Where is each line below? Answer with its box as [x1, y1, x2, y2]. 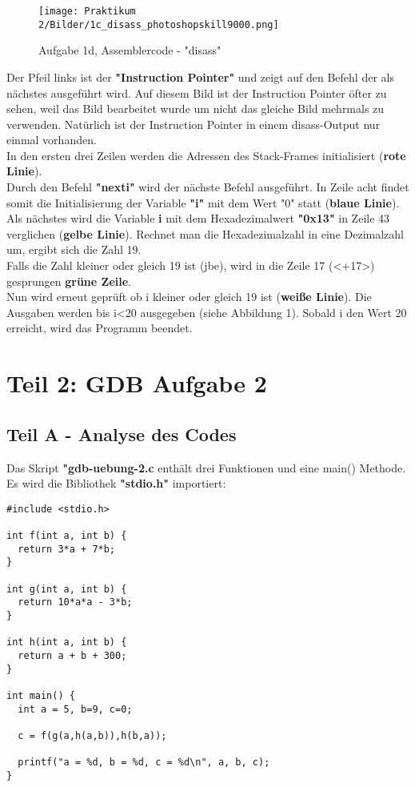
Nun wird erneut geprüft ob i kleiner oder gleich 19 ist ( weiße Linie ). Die [6, 288, 372, 305]
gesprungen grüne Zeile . [6, 272, 131, 289]
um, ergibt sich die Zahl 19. [6, 241, 142, 258]
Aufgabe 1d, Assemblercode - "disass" [38, 42, 221, 58]
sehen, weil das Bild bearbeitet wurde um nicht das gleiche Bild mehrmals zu [6, 100, 385, 117]
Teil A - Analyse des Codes [6, 421, 237, 446]
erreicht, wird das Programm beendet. [6, 319, 193, 336]
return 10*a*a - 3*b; [18, 596, 133, 608]
